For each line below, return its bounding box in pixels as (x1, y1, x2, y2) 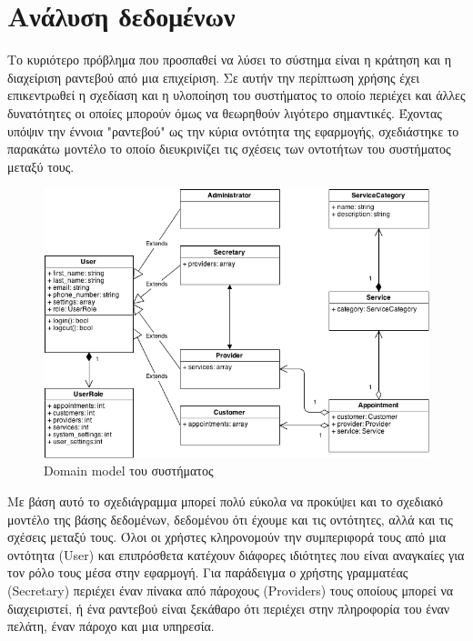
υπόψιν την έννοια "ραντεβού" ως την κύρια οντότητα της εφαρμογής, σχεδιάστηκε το (7, 121, 459, 140)
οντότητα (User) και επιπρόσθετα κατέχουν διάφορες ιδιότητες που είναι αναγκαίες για (7, 545, 465, 564)
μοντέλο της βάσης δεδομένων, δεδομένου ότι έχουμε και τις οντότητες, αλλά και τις (7, 509, 453, 528)
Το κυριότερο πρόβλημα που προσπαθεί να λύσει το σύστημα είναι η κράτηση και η (7, 50, 452, 69)
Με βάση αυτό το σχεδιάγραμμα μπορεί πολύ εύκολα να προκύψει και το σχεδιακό (7, 492, 443, 511)
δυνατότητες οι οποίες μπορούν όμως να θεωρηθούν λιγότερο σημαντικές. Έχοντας (7, 103, 442, 122)
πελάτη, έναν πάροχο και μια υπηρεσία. (7, 616, 215, 636)
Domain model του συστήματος (44, 461, 214, 480)
